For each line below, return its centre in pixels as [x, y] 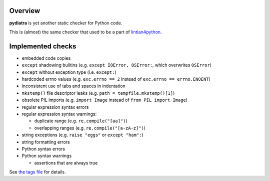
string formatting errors [46, 142]
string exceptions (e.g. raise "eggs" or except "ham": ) [82, 135]
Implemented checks [43, 46]
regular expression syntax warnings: [59, 114]
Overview [25, 11]
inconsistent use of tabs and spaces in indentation [74, 86]
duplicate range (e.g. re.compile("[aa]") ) [81, 121]
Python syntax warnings [47, 156]
